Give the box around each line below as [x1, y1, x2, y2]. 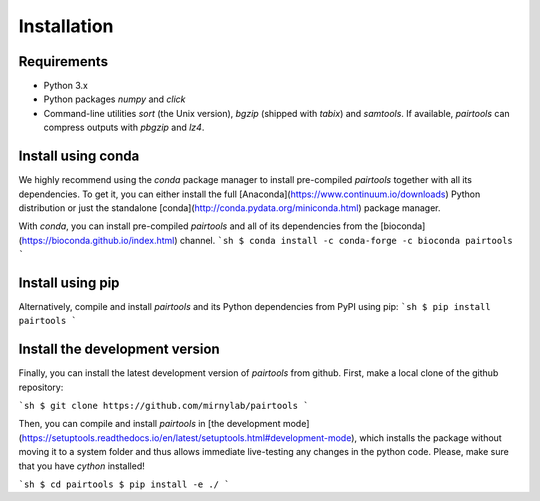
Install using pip [18, 274, 120, 291]
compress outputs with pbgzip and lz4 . [43, 121, 205, 134]
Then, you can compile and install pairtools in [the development [18, 418, 281, 430]
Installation [18, 15, 114, 37]
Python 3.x [43, 80, 89, 92]
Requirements [18, 53, 109, 70]
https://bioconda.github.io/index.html [21, 234, 175, 246]
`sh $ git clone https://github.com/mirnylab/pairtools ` [18, 400, 309, 412]
